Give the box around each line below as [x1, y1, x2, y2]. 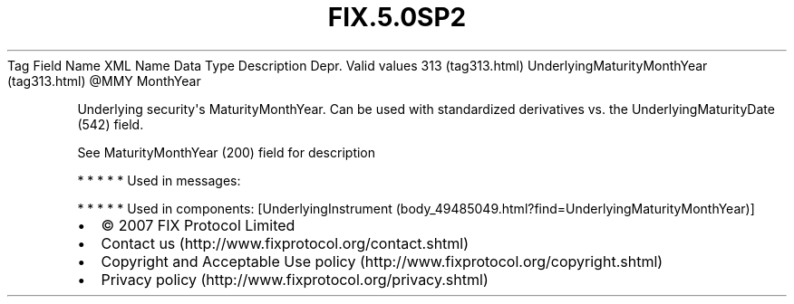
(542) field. [77, 116, 144, 132]
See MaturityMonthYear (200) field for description [77, 144, 376, 160]
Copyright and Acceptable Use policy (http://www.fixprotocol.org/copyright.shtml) [101, 252, 663, 271]
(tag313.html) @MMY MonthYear [7, 72, 201, 89]
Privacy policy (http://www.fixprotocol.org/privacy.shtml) [101, 270, 489, 289]
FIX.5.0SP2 [327, 2, 467, 33]
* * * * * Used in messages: [77, 172, 241, 188]
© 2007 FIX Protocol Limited [101, 215, 295, 234]
